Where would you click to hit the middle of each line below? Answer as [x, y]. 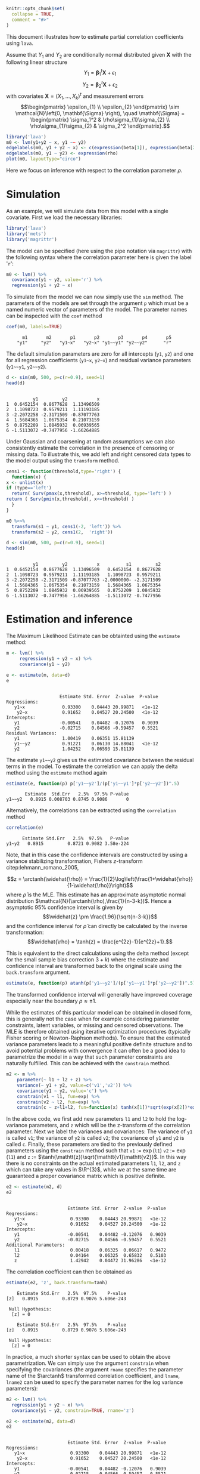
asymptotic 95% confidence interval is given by [65, 908]
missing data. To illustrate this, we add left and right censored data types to [99, 454]
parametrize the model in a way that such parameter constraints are [89, 1057]
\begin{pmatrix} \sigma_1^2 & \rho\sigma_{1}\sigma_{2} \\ [100, 119]
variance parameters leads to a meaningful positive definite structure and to [99, 1044]
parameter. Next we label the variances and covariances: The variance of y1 [99, 1131]
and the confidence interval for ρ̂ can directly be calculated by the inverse [97, 926]
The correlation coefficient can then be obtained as [69, 1272]
